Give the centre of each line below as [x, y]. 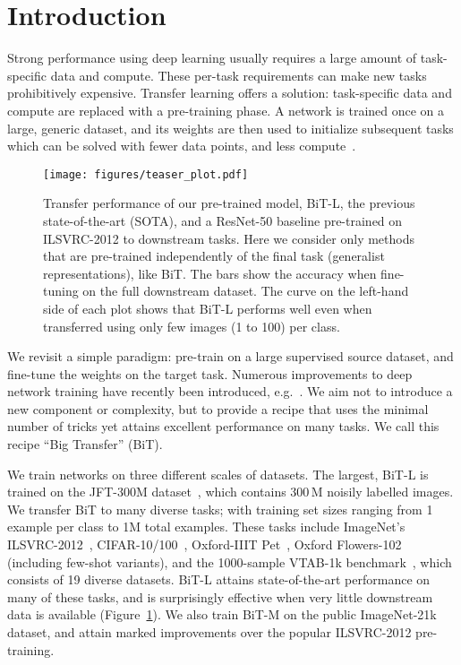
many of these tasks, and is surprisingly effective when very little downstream [220, 596]
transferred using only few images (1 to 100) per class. [192, 326]
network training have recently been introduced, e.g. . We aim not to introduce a [230, 391]
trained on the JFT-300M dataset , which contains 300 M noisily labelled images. [230, 492]
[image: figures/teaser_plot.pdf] [146, 174]
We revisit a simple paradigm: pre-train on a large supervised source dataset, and [230, 356]
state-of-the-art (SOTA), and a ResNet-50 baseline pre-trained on [223, 220]
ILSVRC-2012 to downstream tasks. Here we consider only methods [229, 238]
